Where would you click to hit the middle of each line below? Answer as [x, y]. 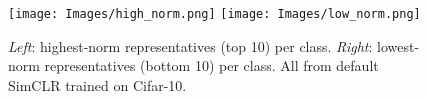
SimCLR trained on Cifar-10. [97, 84]
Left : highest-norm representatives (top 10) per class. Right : [190, 45]
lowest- [398, 45]
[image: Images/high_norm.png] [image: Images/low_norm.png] [214, 14]
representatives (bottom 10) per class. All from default [211, 65]
